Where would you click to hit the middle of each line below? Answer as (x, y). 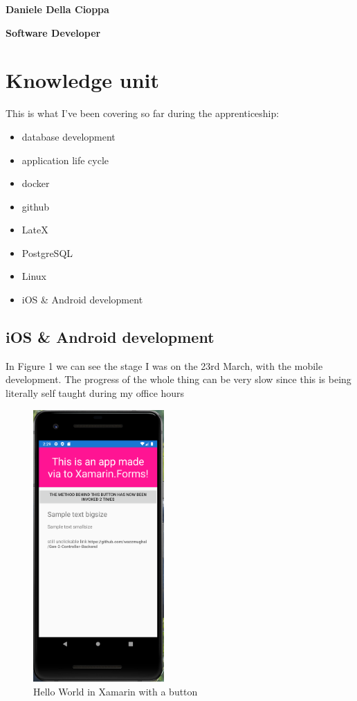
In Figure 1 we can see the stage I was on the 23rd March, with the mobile (164, 365)
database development (68, 136)
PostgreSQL (47, 252)
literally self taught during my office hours (95, 393)
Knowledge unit (82, 80)
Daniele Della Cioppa (57, 9)
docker (36, 183)
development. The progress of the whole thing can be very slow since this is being (178, 379)
